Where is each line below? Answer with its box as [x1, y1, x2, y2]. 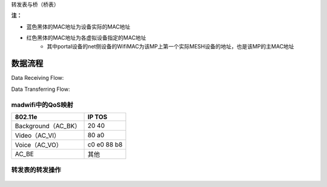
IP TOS [87, 113, 108, 121]
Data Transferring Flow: [11, 85, 70, 93]
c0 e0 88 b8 [87, 140, 123, 148]
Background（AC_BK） [15, 122, 81, 130]
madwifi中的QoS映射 [11, 100, 74, 109]
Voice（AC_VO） [15, 141, 63, 149]
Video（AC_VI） [15, 131, 61, 139]
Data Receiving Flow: [11, 74, 64, 82]
